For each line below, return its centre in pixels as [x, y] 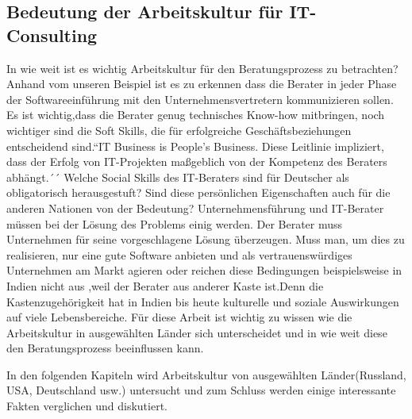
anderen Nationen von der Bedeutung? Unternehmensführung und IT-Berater [195, 208]
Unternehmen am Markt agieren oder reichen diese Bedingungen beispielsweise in [204, 270]
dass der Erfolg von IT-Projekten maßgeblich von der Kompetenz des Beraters [197, 161]
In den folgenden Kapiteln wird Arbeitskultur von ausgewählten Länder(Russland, [206, 374]
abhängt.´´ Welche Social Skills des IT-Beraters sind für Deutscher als [178, 177]
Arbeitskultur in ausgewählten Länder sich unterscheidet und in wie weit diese [197, 332]
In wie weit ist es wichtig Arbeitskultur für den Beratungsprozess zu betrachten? [202, 68]
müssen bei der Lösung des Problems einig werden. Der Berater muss [175, 223]
